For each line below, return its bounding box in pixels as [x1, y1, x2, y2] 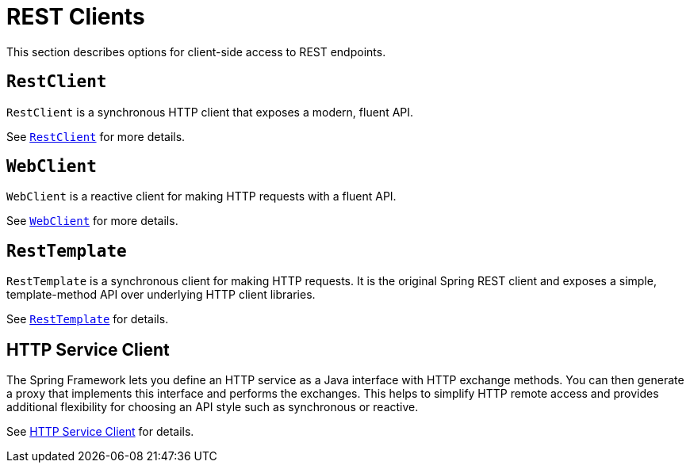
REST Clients [6, 3, 145, 30]
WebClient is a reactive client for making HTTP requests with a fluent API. [6, 189, 397, 204]
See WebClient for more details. [6, 214, 178, 228]
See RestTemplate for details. [6, 312, 169, 326]
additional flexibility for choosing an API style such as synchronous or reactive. [6, 400, 419, 414]
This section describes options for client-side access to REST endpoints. [6, 44, 386, 59]
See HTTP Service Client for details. [6, 425, 194, 439]
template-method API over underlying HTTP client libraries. [6, 288, 316, 302]
